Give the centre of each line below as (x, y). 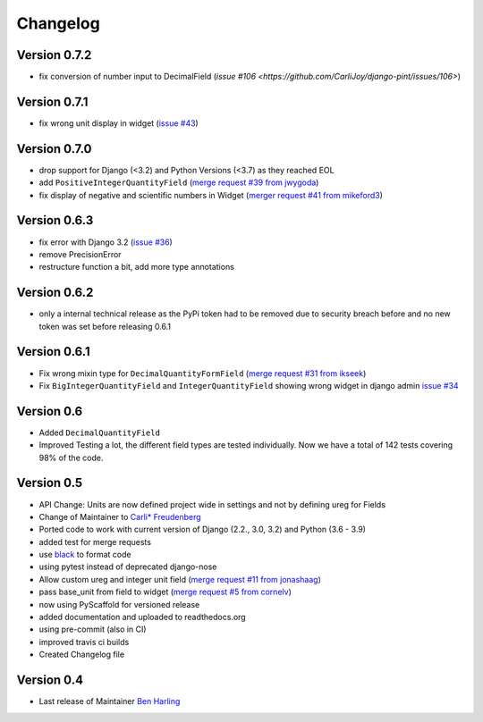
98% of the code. (71, 458)
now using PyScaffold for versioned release (119, 604)
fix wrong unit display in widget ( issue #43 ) (119, 123)
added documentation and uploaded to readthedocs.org (142, 617)
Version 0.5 (50, 483)
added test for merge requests (95, 541)
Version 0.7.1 (52, 101)
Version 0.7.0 (55, 149)
